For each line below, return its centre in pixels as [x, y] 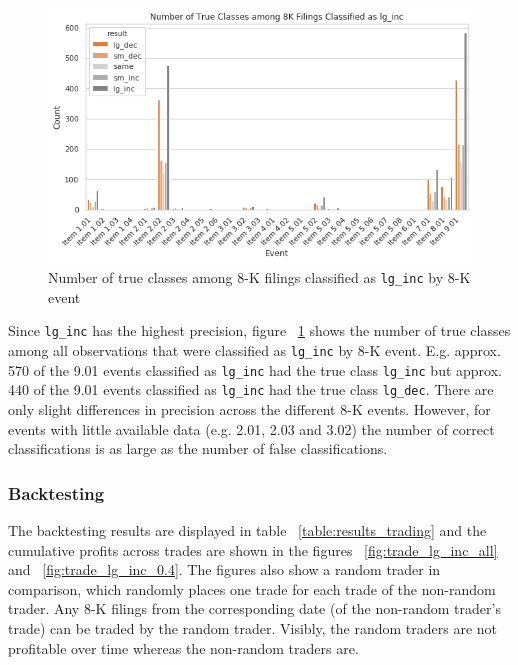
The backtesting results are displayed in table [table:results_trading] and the [247, 529]
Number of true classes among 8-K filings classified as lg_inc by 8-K [259, 277]
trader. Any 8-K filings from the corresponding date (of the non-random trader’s [254, 608]
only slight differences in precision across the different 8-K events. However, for [249, 408]
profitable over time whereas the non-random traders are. [183, 647]
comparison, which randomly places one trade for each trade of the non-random [252, 588]
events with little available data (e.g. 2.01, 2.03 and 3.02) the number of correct [251, 428]
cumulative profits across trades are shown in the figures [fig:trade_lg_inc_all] [253, 549]
